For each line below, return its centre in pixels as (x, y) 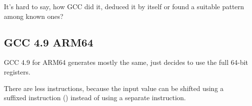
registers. (17, 71)
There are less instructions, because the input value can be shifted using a (114, 88)
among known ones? (34, 16)
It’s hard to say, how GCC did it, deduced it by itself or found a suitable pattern (124, 6)
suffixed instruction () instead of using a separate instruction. (95, 98)
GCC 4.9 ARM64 (49, 42)
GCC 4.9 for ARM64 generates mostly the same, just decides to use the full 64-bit (126, 62)
